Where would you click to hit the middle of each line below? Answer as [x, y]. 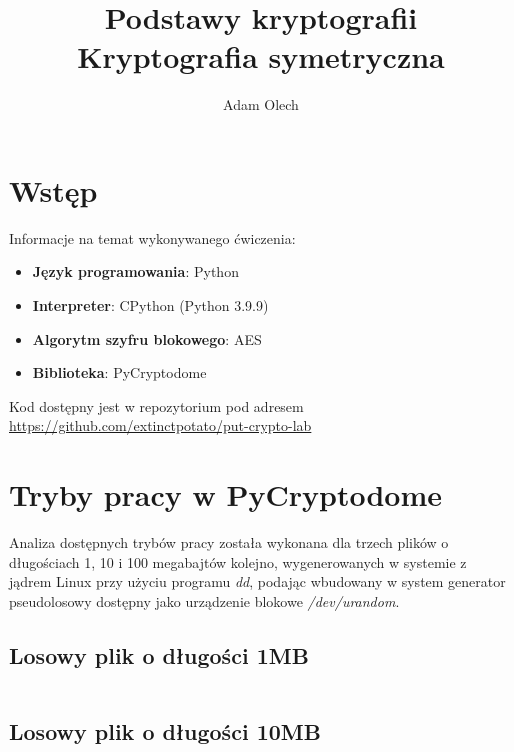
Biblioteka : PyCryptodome [119, 372]
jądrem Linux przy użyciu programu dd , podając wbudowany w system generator [257, 581]
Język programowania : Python [135, 271]
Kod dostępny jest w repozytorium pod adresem [156, 405]
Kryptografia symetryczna [261, 56]
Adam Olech [261, 104]
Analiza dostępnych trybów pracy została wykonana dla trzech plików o [229, 542]
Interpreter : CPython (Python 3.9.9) [150, 305]
